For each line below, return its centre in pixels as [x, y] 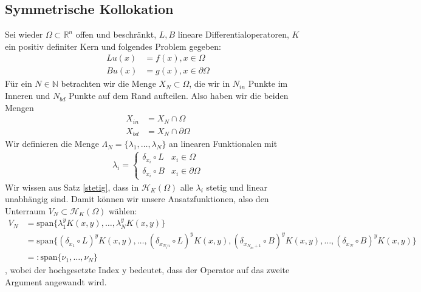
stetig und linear [237, 187]
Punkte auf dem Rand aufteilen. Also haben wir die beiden [179, 96]
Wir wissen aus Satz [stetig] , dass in [72, 187]
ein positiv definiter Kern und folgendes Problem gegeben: [113, 46]
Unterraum [25, 210]
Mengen [19, 107]
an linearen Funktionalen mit [223, 144]
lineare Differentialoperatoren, [233, 34]
